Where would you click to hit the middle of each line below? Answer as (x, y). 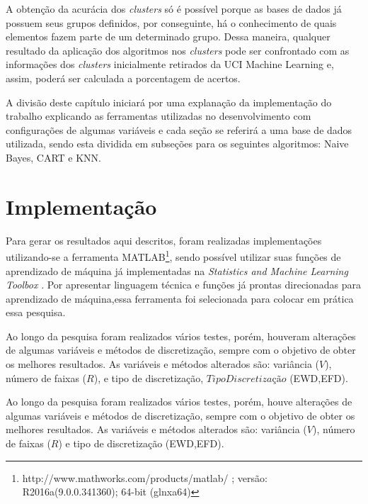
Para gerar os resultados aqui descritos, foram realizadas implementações (164, 240)
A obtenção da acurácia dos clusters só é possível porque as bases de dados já (174, 9)
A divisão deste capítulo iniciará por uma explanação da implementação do (169, 102)
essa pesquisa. (36, 312)
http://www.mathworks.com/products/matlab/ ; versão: (145, 477)
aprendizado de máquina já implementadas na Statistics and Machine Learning (177, 270)
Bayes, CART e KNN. (53, 157)
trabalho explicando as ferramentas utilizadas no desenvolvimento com (159, 116)
